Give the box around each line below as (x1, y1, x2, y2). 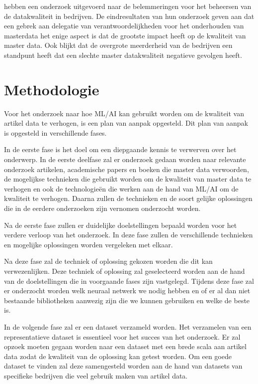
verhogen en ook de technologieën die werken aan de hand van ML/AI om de (4, 183, 239, 193)
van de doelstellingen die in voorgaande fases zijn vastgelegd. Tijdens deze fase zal (4, 275, 254, 286)
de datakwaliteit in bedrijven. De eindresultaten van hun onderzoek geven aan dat (4, 10, 255, 21)
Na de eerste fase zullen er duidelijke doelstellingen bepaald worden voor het (4, 219, 237, 230)
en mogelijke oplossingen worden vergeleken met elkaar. (4, 239, 173, 249)
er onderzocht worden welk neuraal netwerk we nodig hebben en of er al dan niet (4, 285, 251, 296)
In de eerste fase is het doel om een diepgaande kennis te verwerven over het (4, 144, 237, 155)
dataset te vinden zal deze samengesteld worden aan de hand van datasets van (4, 361, 243, 371)
